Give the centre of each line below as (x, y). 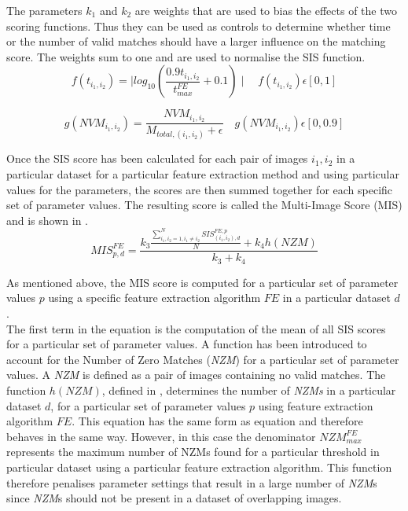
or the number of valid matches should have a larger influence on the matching (196, 41)
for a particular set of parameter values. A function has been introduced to (187, 344)
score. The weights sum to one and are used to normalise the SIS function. (186, 56)
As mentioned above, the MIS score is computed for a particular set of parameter (202, 282)
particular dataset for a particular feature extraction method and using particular (203, 174)
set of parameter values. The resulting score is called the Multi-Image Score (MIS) (204, 205)
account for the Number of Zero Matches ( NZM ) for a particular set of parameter (203, 359)
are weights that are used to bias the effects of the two (266, 10)
